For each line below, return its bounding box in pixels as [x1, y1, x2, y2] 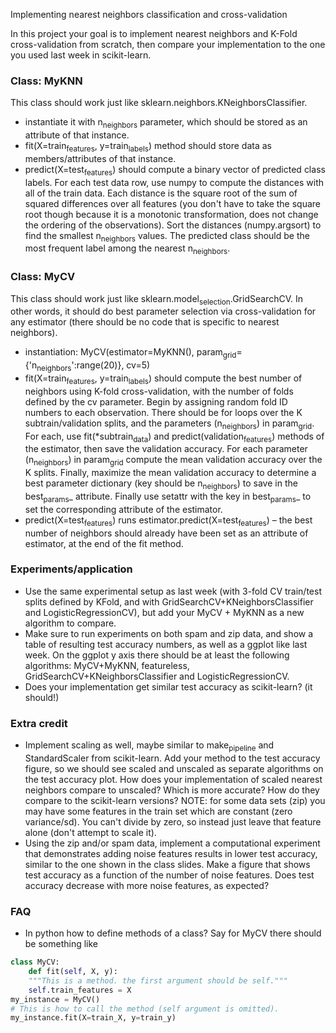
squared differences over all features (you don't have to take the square [24, 197, 321, 209]
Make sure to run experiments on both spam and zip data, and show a [24, 627, 314, 639]
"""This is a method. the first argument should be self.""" [28, 975, 288, 986]
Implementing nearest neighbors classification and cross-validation [10, 9, 288, 20]
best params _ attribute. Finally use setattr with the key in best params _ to [24, 490, 312, 504]
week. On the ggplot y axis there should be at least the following [24, 649, 290, 661]
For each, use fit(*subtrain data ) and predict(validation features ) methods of [24, 430, 325, 444]
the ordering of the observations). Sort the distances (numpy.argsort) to [24, 219, 322, 231]
